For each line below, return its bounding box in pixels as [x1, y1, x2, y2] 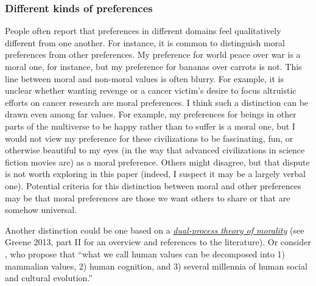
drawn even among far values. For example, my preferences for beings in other [5, 108, 297, 120]
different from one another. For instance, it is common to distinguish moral [5, 36, 285, 49]
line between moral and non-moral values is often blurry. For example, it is [5, 72, 284, 85]
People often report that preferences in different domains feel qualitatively [5, 24, 281, 37]
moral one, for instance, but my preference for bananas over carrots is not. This [5, 60, 302, 72]
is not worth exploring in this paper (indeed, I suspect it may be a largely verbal [5, 167, 306, 180]
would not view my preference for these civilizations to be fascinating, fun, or [5, 131, 293, 144]
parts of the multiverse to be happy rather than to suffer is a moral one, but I [5, 119, 295, 132]
